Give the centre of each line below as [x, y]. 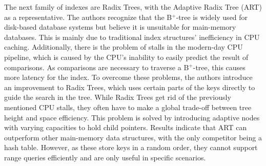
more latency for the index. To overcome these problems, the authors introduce [128, 77]
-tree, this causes [219, 67]
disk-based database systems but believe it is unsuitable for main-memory [120, 27]
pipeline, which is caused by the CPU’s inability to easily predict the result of [126, 57]
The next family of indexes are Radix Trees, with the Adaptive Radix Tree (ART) [133, 7]
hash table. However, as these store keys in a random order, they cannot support [131, 147]
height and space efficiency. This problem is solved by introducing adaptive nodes [132, 117]
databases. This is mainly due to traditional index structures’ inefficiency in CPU [132, 37]
